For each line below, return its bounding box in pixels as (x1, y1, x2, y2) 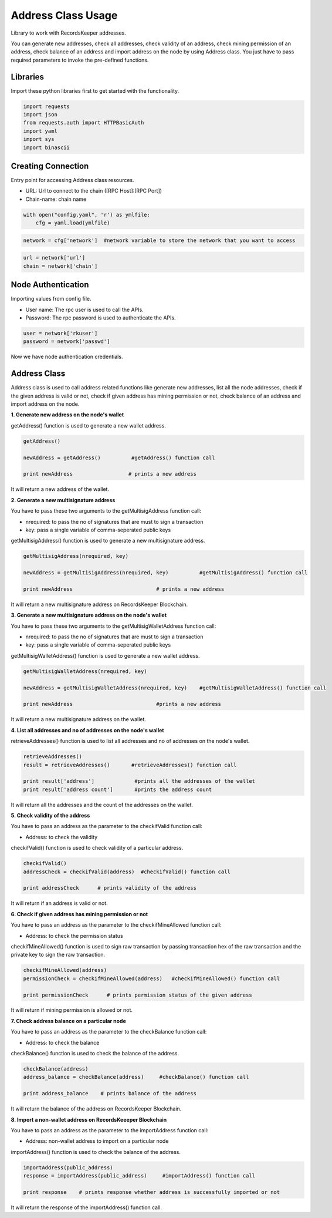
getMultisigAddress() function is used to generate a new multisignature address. (11, 537, 205, 544)
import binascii (23, 144, 70, 151)
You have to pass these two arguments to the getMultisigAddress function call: (11, 507, 202, 514)
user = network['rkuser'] (23, 330, 98, 337)
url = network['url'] (23, 254, 86, 261)
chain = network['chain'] (23, 263, 98, 270)
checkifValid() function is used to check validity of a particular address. (11, 844, 184, 852)
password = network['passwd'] (23, 338, 110, 345)
